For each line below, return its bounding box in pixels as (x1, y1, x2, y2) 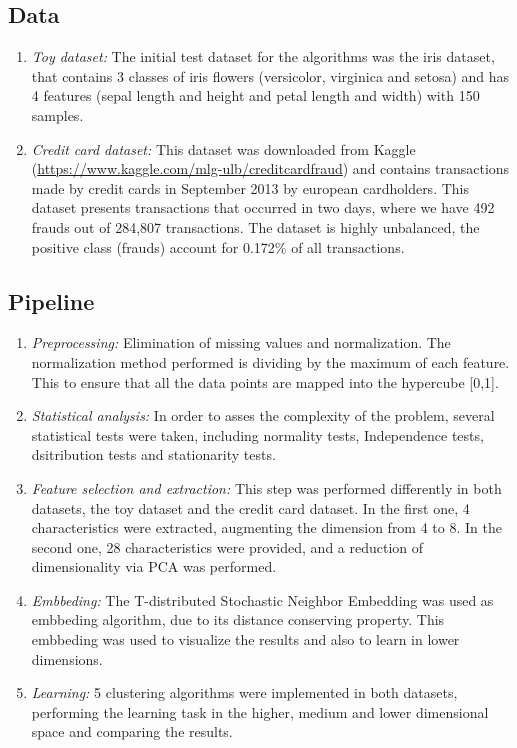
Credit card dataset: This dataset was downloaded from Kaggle (31, 138, 416, 159)
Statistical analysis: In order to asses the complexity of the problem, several (31, 405, 495, 426)
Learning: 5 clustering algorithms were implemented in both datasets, (31, 682, 458, 703)
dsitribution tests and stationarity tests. (31, 444, 276, 465)
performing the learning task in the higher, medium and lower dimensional (31, 701, 489, 722)
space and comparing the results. (31, 721, 233, 742)
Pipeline (8, 285, 95, 316)
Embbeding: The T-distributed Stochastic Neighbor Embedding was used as (31, 589, 494, 610)
